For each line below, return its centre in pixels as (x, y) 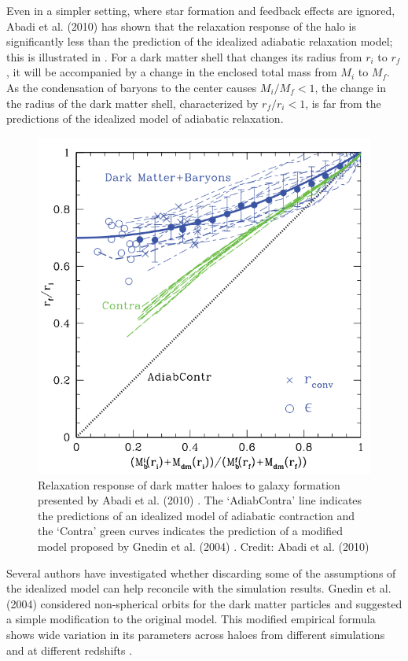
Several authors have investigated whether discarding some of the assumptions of (201, 572)
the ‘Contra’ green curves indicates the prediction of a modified (191, 531)
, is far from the (343, 103)
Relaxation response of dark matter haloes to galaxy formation (189, 484)
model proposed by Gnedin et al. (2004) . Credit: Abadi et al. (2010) (204, 547)
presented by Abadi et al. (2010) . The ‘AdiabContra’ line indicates (200, 500)
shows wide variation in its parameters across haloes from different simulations (196, 635)
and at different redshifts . (70, 650)
